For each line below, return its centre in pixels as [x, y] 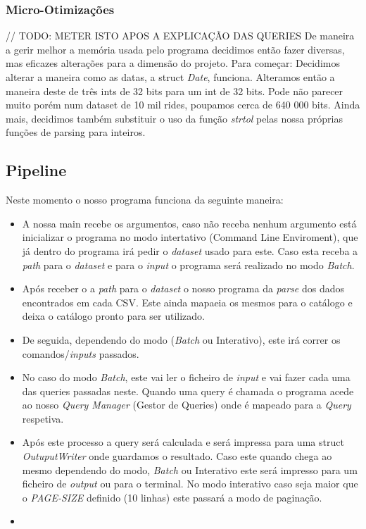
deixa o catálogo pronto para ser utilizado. [114, 316]
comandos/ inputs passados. [81, 353]
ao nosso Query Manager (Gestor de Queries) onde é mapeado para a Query [187, 405]
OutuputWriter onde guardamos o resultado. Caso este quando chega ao [177, 456]
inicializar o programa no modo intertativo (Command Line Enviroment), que [190, 237]
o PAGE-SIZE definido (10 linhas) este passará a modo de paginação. [172, 497]
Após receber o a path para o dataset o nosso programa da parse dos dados [183, 288]
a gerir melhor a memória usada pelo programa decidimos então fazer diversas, [175, 49]
